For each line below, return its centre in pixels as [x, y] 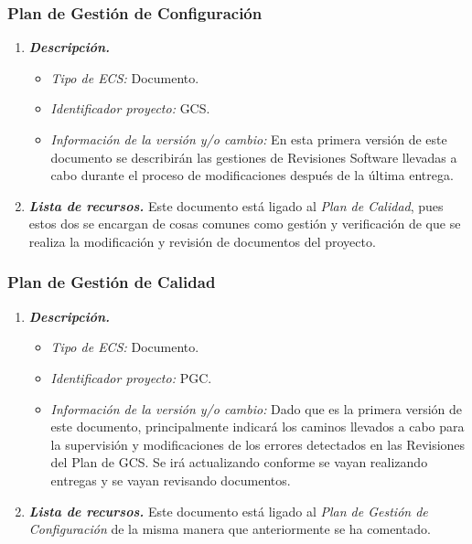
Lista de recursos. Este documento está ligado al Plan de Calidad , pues [236, 205]
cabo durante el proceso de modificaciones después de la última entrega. [252, 175]
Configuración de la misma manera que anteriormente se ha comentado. [230, 529]
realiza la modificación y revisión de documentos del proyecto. [202, 241]
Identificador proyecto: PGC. [131, 377]
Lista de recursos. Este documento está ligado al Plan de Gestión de [228, 511]
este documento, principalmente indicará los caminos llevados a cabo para [257, 427]
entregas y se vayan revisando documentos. [171, 480]
